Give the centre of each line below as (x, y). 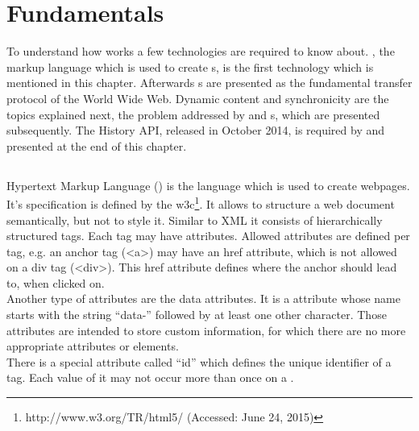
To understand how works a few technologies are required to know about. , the (201, 51)
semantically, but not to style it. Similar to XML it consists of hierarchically (195, 220)
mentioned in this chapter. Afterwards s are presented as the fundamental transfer (209, 83)
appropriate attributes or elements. (93, 346)
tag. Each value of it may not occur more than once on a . (150, 377)
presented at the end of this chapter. (97, 145)
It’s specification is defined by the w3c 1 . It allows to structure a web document (201, 203)
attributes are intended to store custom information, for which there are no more (206, 330)
